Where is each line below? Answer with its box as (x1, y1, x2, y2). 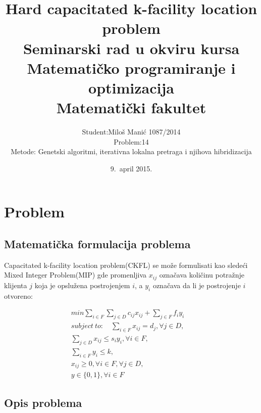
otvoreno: (4, 290, 33, 301)
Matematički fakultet (56, 97, 206, 118)
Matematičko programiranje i (27, 57, 236, 78)
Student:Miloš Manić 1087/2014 (82, 126, 181, 137)
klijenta (4, 280, 27, 290)
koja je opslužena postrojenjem (34, 280, 130, 290)
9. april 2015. (110, 163, 152, 173)
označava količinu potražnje (159, 269, 245, 280)
